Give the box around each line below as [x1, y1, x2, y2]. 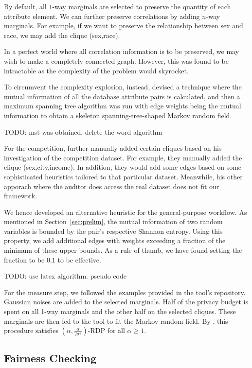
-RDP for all [88, 325, 125, 335]
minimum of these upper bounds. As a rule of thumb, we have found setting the [4, 245, 242, 255]
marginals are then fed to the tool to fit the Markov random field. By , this [4, 315, 228, 326]
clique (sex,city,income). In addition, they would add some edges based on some [4, 162, 242, 172]
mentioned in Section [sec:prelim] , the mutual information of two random [4, 216, 223, 227]
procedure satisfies [4, 325, 58, 335]
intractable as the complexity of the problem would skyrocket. [4, 65, 189, 75]
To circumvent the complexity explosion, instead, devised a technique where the [4, 82, 242, 92]
